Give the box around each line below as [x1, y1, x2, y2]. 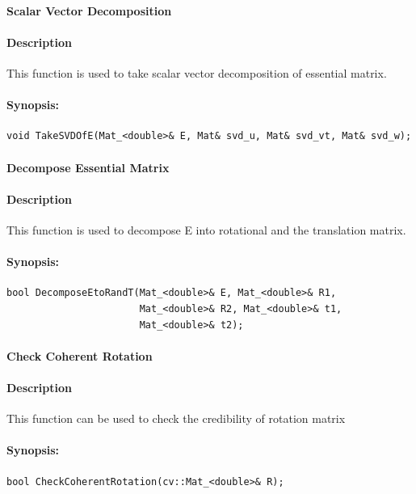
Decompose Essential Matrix [6, 158, 170, 175]
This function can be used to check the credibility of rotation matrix [6, 410, 346, 427]
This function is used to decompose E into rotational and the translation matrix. [6, 221, 406, 238]
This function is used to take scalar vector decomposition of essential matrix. [6, 64, 387, 81]
